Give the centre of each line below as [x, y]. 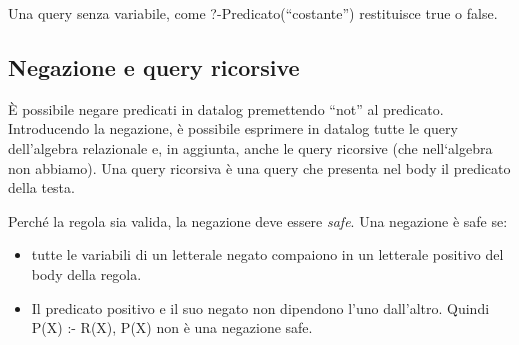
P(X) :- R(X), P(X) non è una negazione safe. [172, 327]
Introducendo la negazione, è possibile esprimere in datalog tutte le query [233, 128]
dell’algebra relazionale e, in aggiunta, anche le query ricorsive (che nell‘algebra [250, 147]
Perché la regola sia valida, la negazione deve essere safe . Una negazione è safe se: [258, 220]
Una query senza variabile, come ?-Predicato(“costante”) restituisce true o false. [253, 13]
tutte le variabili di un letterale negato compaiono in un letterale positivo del [267, 254]
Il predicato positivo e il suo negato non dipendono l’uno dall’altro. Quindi [260, 307]
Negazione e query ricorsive [154, 66]
